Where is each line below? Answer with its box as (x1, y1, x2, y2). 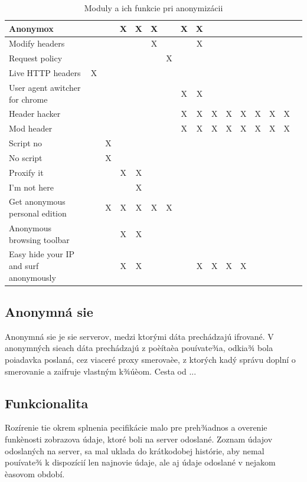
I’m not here (9, 181, 54, 193)
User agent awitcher (9, 81, 81, 93)
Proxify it (9, 166, 44, 178)
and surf (9, 259, 39, 271)
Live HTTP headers (9, 67, 81, 79)
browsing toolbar (9, 233, 70, 245)
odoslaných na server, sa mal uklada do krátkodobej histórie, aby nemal (5, 444, 264, 457)
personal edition (9, 207, 67, 219)
